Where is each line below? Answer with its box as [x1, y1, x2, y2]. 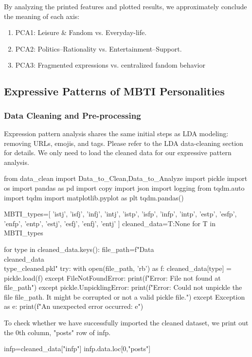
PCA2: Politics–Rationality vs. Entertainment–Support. [15, 43, 182, 54]
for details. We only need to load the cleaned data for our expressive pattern [4, 147, 232, 158]
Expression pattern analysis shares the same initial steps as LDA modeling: [4, 128, 229, 138]
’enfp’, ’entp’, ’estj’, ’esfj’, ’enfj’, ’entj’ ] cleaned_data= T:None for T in [4, 218, 216, 228]
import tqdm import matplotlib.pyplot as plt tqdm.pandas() [4, 192, 184, 202]
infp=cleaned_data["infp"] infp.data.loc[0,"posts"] [4, 343, 151, 354]
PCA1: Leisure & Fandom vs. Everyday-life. [15, 27, 147, 37]
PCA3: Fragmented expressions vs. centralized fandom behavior [15, 60, 205, 70]
